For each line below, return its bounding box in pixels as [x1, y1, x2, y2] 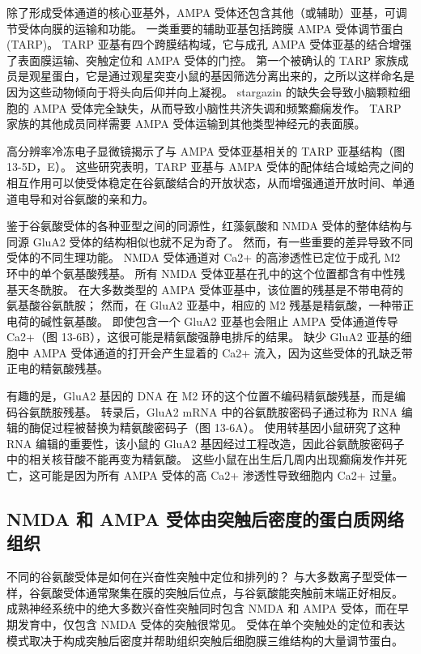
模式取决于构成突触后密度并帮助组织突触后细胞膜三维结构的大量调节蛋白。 [6, 631, 403, 648]
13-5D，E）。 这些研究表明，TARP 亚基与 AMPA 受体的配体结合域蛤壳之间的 [6, 158, 415, 175]
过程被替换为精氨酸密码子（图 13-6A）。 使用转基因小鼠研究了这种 [51, 419, 401, 436]
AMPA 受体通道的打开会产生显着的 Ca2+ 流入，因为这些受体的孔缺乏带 [32, 344, 413, 361]
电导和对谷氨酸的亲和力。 [17, 190, 154, 207]
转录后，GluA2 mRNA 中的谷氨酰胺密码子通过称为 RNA [100, 403, 398, 420]
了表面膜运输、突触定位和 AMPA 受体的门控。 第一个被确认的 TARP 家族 [6, 51, 398, 68]
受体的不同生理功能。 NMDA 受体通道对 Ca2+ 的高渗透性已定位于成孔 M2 [6, 249, 401, 266]
